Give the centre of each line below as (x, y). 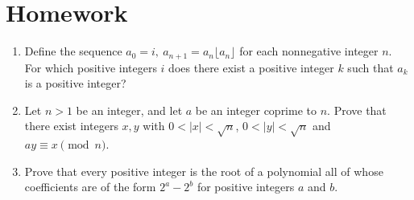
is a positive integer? (75, 83)
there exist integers (71, 126)
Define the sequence (73, 51)
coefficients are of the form (90, 187)
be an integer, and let (129, 110)
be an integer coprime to (256, 110)
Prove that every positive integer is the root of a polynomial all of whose (204, 171)
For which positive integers (91, 67)
